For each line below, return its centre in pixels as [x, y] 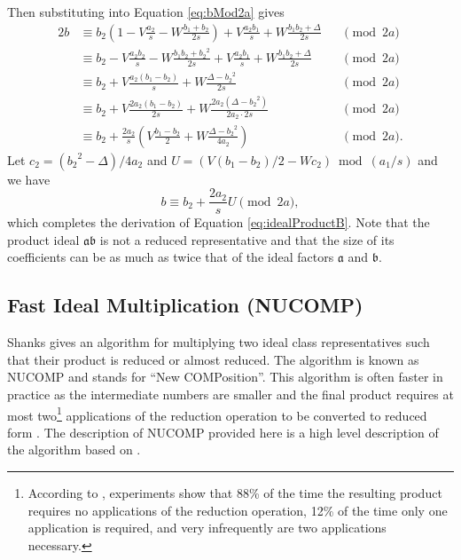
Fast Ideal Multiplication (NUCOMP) [185, 305]
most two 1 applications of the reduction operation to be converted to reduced [217, 414]
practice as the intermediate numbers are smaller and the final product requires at [230, 394]
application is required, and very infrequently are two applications [207, 528]
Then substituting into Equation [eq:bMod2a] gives [146, 12]
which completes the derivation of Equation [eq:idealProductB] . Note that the [219, 222]
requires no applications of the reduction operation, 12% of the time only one [238, 510]
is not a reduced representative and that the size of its [247, 239]
